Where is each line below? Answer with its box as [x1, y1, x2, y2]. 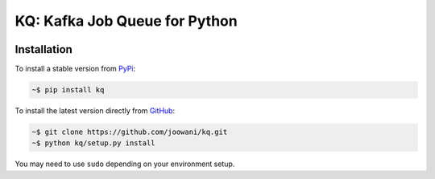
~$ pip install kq [31, 85, 105, 95]
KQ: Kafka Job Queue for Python [14, 12, 238, 30]
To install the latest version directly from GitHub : [14, 106, 176, 116]
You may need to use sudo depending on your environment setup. [14, 159, 235, 169]
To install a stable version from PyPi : [14, 64, 136, 74]
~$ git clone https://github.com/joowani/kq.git [31, 128, 228, 136]
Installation [14, 43, 72, 56]
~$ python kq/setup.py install [31, 139, 156, 148]
